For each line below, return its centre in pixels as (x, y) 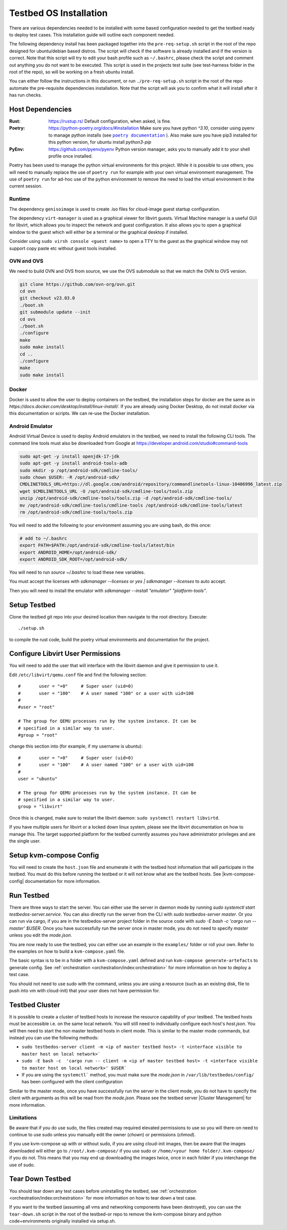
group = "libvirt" (41, 807)
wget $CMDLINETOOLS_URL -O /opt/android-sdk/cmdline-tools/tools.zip (106, 491)
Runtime (20, 199)
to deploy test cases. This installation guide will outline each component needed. (92, 34)
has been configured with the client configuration (72, 1082)
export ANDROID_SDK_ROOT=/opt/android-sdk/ (74, 559)
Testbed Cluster (35, 1005)
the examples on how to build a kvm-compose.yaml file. (67, 951)
